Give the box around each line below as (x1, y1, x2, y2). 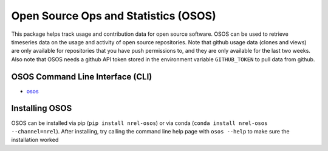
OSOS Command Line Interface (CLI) (11, 72, 152, 82)
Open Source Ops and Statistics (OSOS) (11, 9, 216, 22)
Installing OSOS (11, 103, 72, 113)
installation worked (11, 136, 59, 144)
